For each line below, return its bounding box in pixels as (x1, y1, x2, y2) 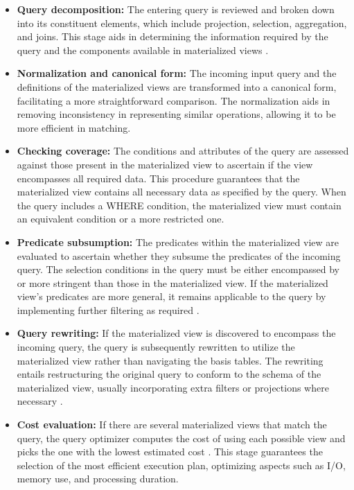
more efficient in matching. (17, 120, 131, 134)
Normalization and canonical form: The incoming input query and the (17, 66, 337, 80)
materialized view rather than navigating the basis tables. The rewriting (17, 353, 324, 367)
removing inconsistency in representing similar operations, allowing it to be (17, 107, 336, 121)
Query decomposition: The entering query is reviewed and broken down (17, 2, 335, 16)
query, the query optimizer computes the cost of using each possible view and (17, 430, 346, 445)
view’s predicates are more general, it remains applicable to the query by (17, 289, 326, 304)
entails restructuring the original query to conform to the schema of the (17, 367, 321, 381)
